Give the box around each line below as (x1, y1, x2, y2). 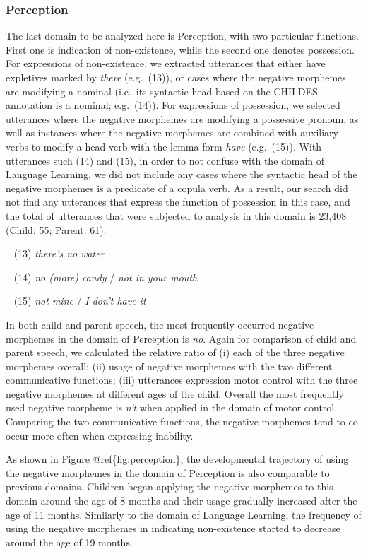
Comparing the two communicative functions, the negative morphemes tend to (6, 414, 345, 429)
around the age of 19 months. (6, 534, 133, 549)
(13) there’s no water (13, 246, 105, 261)
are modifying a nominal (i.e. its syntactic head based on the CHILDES (6, 83, 318, 98)
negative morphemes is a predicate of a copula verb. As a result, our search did (6, 180, 348, 195)
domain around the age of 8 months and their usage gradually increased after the (6, 493, 357, 508)
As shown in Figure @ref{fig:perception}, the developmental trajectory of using (6, 452, 349, 466)
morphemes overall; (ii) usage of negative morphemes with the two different (6, 358, 333, 373)
